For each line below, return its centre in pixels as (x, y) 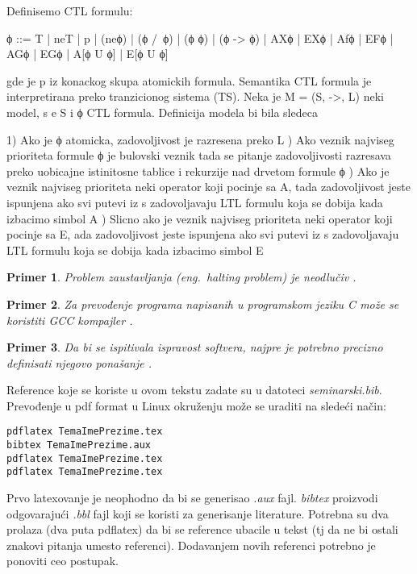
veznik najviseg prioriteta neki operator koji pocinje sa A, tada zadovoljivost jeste (208, 187)
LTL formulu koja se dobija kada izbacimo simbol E (135, 250)
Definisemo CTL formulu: (70, 10)
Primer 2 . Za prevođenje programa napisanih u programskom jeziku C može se (203, 304)
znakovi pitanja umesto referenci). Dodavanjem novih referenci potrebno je (191, 545)
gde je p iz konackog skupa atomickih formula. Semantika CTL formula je (189, 80)
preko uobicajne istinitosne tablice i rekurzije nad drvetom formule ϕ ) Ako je (198, 171)
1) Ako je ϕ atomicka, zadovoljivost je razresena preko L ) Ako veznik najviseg (200, 139)
